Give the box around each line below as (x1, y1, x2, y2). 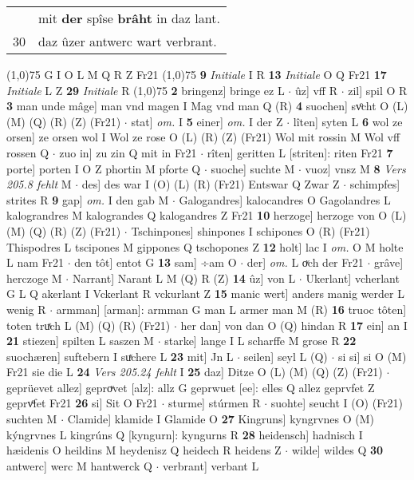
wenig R (6, 300, 46, 317)
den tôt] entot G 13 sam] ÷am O (74, 254, 237, 271)
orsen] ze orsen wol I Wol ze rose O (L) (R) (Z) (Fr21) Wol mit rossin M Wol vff (6, 129, 400, 145)
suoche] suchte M (211, 160, 295, 177)
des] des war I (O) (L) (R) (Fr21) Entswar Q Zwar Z (81, 176, 340, 192)
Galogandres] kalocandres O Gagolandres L (179, 191, 391, 208)
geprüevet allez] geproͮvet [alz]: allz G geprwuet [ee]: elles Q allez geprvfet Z (6, 379, 375, 395)
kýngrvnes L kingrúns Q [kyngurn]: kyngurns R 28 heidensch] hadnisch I (6, 426, 363, 442)
